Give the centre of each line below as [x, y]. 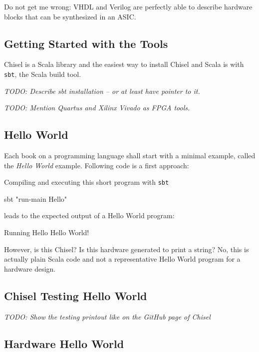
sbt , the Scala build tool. [43, 74]
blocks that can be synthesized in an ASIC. [70, 16]
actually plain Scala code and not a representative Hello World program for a [122, 259]
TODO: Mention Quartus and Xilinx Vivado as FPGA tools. [97, 108]
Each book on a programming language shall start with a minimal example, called [130, 156]
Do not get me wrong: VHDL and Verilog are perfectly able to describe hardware [128, 6]
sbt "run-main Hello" [36, 198]
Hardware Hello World [64, 343]
